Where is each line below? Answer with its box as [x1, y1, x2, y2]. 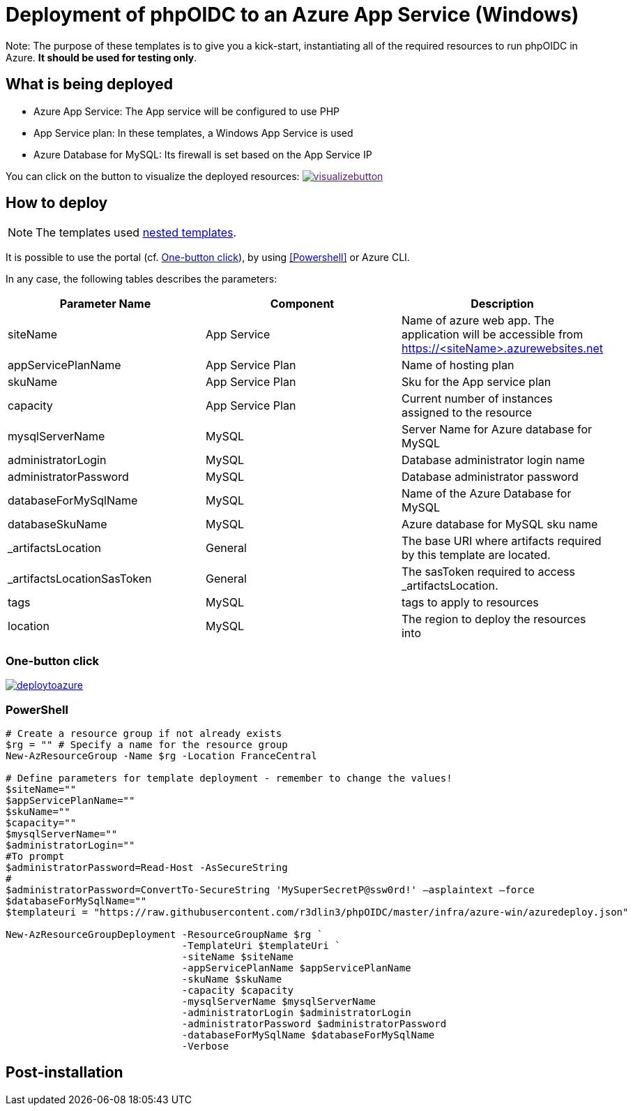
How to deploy [6, 194, 108, 212]
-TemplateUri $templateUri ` [181, 939, 341, 951]
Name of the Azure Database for [401, 486, 572, 501]
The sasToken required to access [401, 565, 575, 579]
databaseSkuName [8, 517, 107, 532]
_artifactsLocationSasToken [8, 572, 152, 586]
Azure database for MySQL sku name [401, 517, 598, 532]
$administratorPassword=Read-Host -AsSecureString [6, 861, 288, 873]
